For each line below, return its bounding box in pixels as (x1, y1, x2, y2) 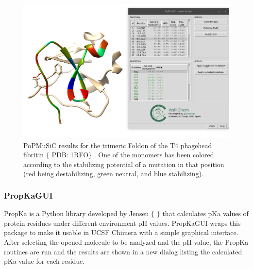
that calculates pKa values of (162, 208, 249, 219)
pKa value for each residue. (4, 256, 85, 266)
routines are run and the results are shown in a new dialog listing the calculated (4, 246, 242, 256)
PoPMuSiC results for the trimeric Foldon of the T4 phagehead (23, 140, 212, 150)
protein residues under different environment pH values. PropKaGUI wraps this (4, 218, 241, 228)
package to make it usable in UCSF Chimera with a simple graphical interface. (4, 227, 238, 237)
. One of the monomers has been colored (94, 150, 214, 160)
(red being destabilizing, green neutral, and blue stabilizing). (23, 168, 203, 179)
